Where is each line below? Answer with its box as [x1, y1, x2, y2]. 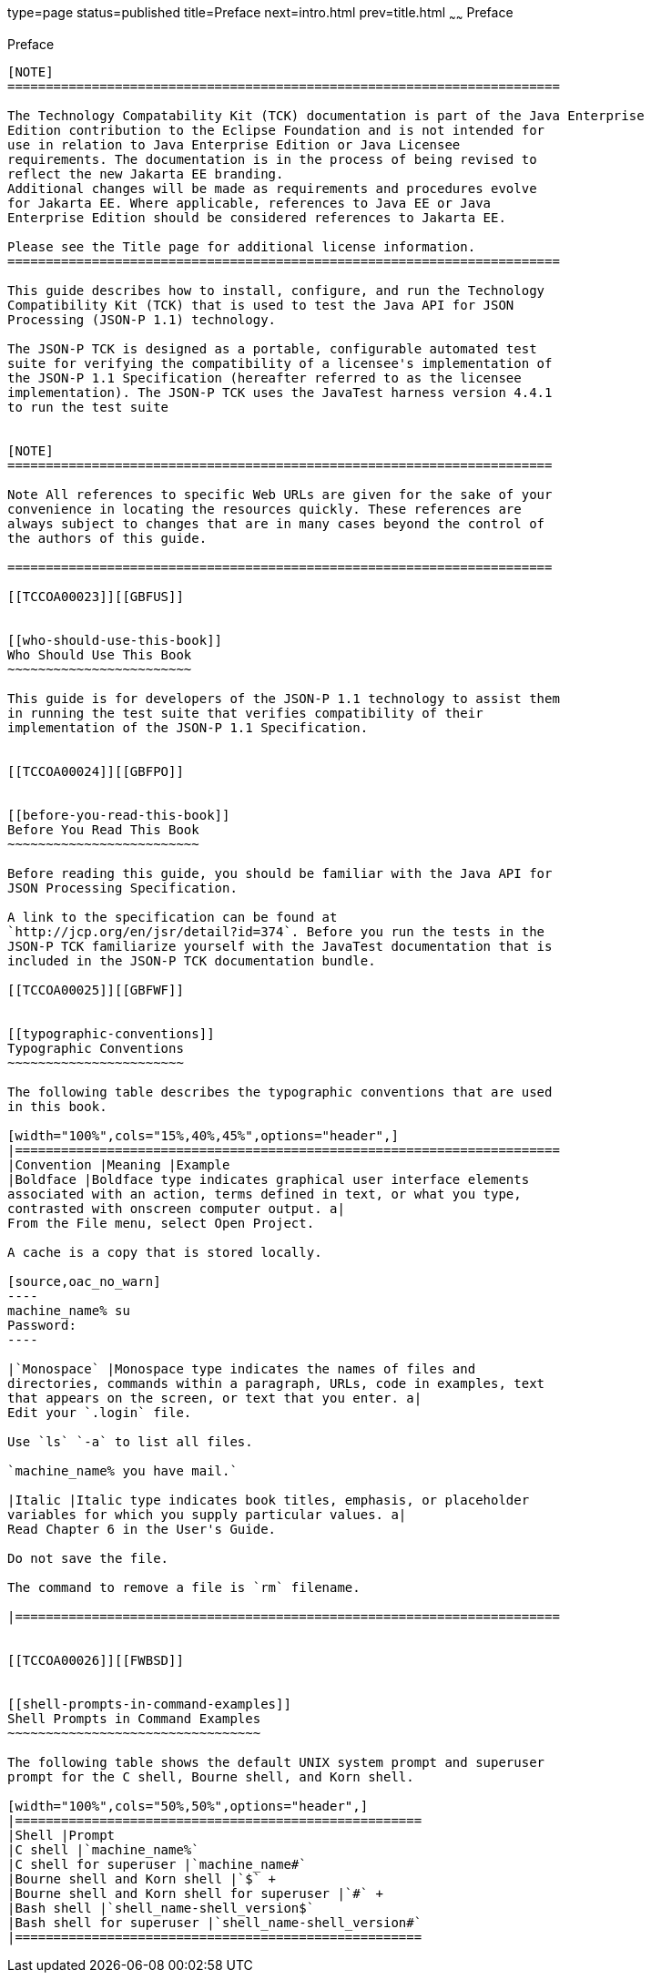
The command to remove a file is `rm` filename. [7, 1579, 361, 1595]
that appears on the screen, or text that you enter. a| [7, 1390, 422, 1405]
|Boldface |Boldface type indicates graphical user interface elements [7, 1171, 530, 1187]
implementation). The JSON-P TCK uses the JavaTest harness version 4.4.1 [7, 384, 553, 400]
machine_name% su [7, 1302, 130, 1318]
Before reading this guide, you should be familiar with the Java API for [7, 865, 553, 881]
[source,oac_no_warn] [7, 1273, 161, 1289]
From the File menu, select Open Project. [7, 1215, 315, 1230]
